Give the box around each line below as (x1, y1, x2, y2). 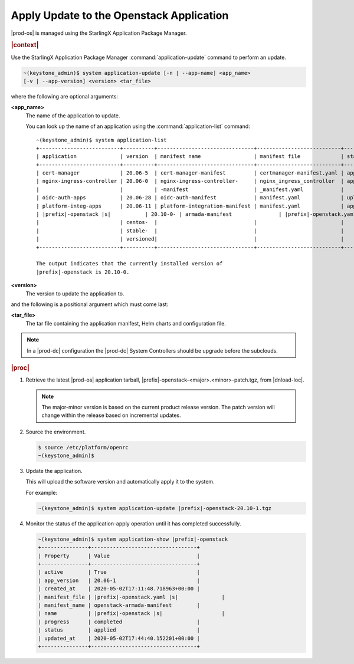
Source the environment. (25, 428, 86, 435)
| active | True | (38, 569, 200, 576)
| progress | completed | (38, 618, 200, 625)
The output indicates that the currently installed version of (36, 260, 223, 267)
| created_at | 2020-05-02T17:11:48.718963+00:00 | (38, 586, 200, 592)
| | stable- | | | (36, 227, 345, 234)
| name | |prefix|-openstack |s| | (38, 610, 225, 617)
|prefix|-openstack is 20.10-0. (36, 268, 130, 275)
